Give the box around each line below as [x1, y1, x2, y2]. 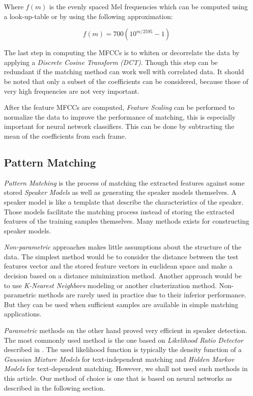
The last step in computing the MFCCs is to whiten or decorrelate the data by [4, 47, 240, 58]
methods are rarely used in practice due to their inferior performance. [38, 290, 247, 300]
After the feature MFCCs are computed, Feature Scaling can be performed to [4, 102, 235, 112]
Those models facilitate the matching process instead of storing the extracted [4, 206, 234, 216]
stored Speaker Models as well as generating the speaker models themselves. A [4, 187, 236, 197]
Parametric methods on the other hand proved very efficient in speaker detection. [4, 325, 247, 335]
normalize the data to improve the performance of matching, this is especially [4, 111, 236, 122]
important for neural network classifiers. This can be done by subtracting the [4, 121, 234, 131]
